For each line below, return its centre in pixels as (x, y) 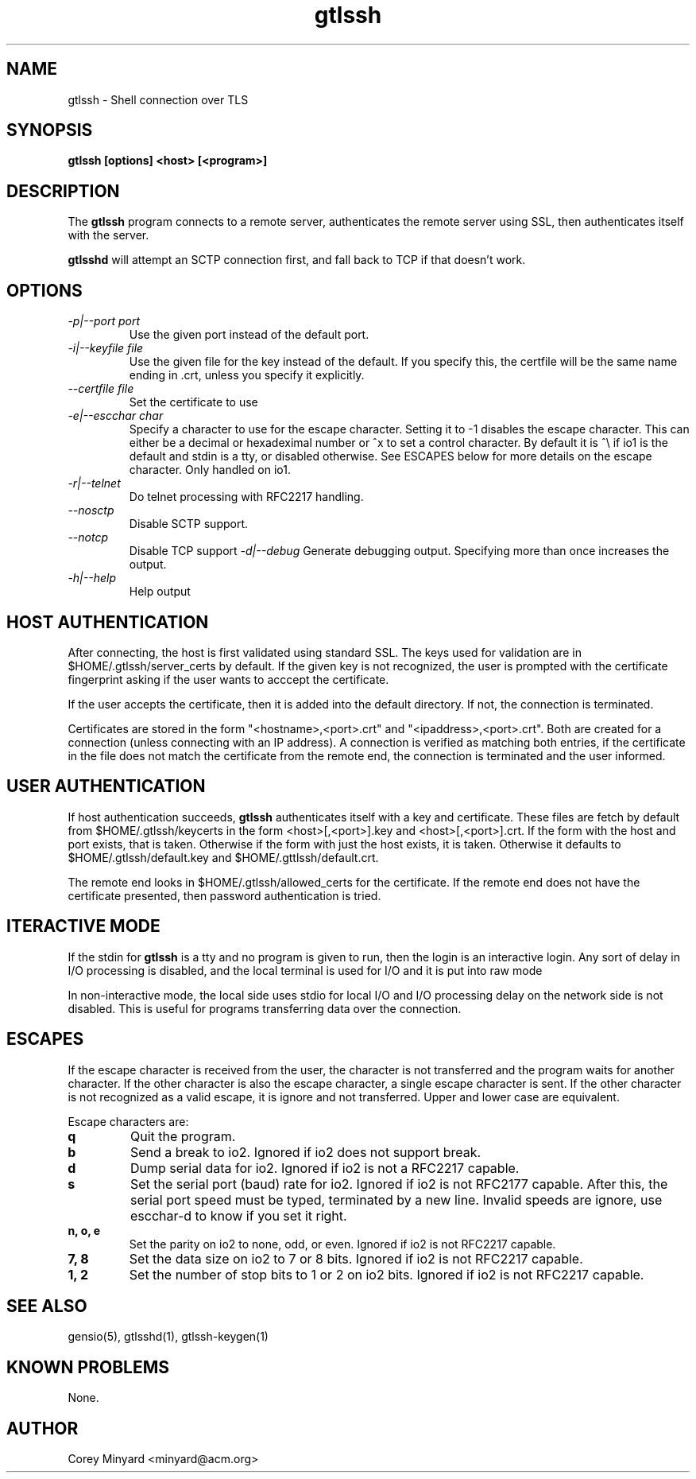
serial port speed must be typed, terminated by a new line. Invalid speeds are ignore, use (396, 1200)
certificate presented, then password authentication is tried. (224, 895)
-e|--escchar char (116, 416)
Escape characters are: (128, 1121)
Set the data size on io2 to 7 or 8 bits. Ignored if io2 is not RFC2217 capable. (356, 1258)
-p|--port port (104, 321)
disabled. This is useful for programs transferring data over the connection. (265, 1008)
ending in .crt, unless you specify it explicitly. (247, 375)
